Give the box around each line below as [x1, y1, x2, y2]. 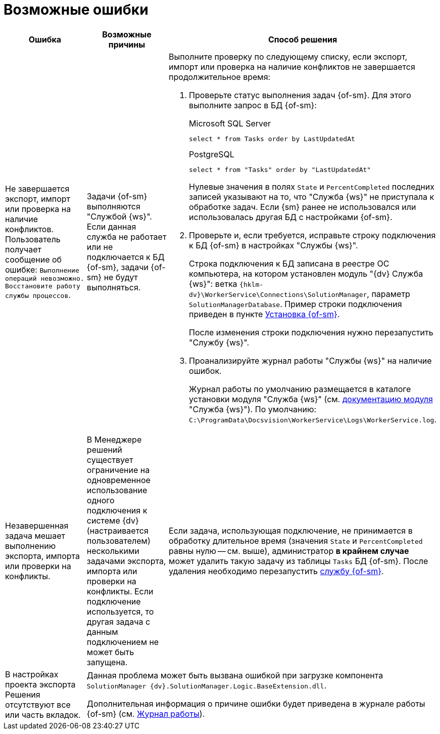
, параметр [367, 288, 410, 299]
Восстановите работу [5, 282, 80, 290]
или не [86, 242, 113, 252]
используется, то [86, 606, 154, 617]
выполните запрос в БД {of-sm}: [189, 100, 317, 110]
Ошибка [28, 34, 62, 45]
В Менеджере [86, 434, 142, 445]
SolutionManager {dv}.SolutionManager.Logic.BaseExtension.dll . [86, 680, 327, 690]
